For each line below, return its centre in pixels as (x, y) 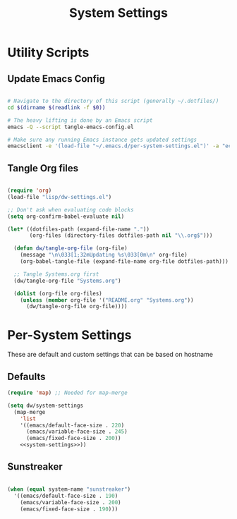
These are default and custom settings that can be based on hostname (110, 355)
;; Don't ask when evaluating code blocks (71, 209)
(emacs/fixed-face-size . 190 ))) (69, 509)
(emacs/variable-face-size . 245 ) (77, 432)
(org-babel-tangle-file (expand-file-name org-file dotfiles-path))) (124, 262)
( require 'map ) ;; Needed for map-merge (68, 393)
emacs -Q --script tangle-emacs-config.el (71, 127)
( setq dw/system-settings (45, 405)
